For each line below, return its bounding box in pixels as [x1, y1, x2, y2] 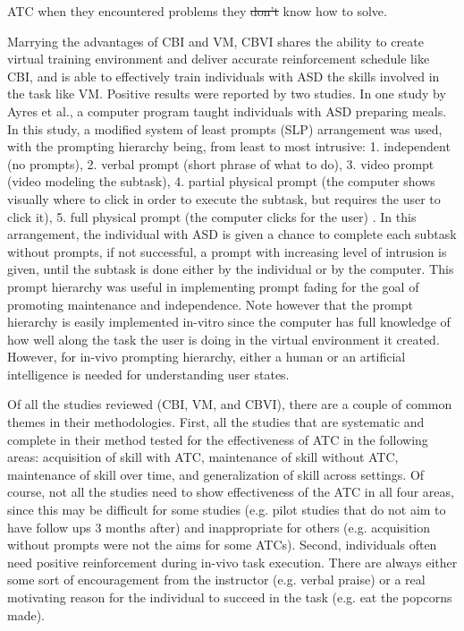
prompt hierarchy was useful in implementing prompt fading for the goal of [7, 277, 419, 295]
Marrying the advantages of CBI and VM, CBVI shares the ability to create [7, 31, 424, 50]
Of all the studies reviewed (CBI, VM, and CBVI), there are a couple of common [7, 395, 452, 414]
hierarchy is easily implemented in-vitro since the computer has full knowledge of [7, 312, 451, 331]
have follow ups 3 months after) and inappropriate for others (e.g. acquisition [7, 517, 431, 536]
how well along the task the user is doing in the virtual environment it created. [7, 329, 440, 348]
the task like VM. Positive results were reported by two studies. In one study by [7, 84, 446, 103]
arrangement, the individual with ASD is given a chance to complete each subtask [7, 225, 457, 243]
